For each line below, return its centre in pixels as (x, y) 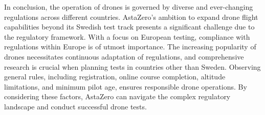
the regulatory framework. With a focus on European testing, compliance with (127, 36)
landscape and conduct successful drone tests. (75, 106)
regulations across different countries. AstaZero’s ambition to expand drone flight (131, 17)
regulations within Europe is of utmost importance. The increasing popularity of (130, 47)
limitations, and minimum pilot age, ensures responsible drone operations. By (126, 86)
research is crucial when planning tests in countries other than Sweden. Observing (132, 66)
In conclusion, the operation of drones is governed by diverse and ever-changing (129, 7)
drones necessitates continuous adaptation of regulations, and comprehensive (124, 56)
